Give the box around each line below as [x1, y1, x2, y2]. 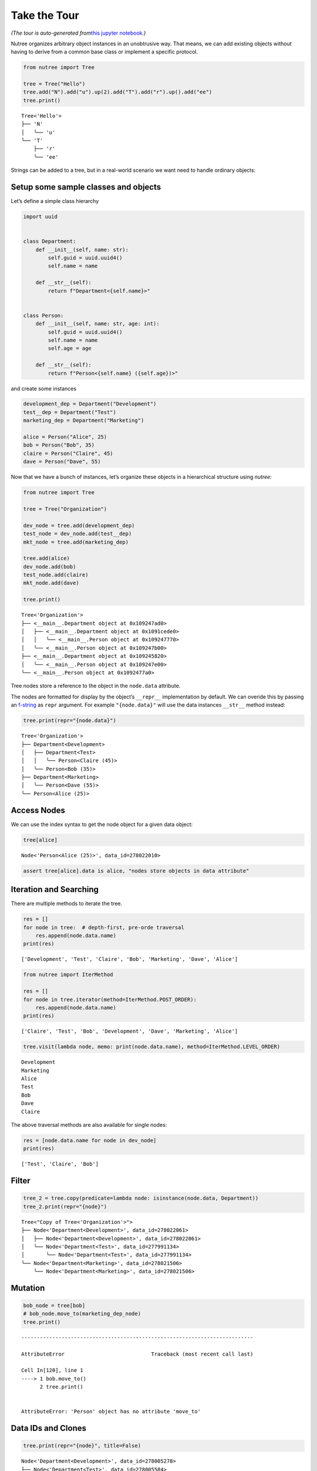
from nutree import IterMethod [23, 971, 114, 978]
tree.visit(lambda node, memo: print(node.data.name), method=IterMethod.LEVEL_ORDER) [23, 1043, 281, 1050]
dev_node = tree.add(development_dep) [23, 522, 135, 529]
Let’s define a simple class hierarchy [11, 198, 99, 205]
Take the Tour [11, 9, 79, 22]
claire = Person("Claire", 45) [23, 450, 114, 457]
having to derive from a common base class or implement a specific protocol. [11, 48, 198, 55]
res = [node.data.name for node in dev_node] [23, 1137, 157, 1144]
